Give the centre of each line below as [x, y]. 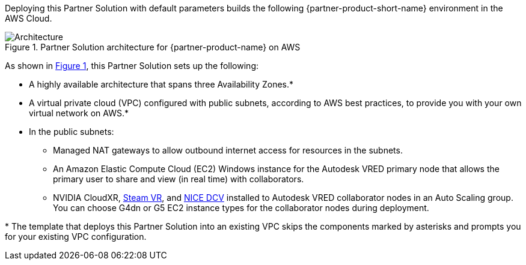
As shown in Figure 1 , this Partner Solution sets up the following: [132, 66]
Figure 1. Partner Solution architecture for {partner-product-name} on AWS [153, 47]
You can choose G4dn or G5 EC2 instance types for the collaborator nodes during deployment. [241, 208]
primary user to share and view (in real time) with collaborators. [179, 179]
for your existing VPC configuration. [76, 237]
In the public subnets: [72, 132]
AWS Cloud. [29, 18]
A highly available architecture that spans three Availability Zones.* [161, 84]
